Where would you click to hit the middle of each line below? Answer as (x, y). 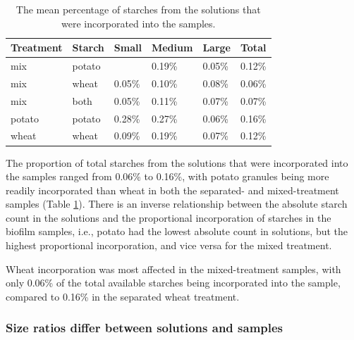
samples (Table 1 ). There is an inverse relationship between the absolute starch (177, 204)
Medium (172, 48)
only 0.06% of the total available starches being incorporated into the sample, (173, 283)
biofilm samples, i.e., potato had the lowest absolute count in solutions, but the (177, 231)
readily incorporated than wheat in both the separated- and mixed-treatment (172, 190)
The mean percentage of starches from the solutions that (138, 9)
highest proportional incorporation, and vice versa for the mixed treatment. (169, 245)
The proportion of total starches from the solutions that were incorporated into (177, 162)
